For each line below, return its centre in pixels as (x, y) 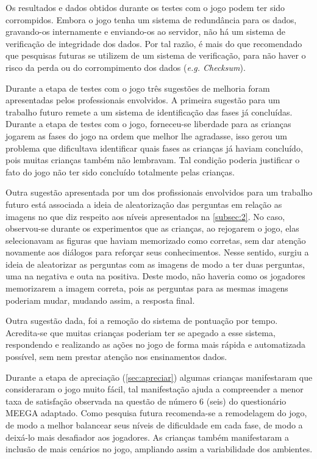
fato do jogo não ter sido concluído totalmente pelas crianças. (120, 171)
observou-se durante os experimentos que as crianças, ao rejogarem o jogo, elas (152, 228)
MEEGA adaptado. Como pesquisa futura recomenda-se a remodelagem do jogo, (156, 413)
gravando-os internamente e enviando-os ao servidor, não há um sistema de (146, 31)
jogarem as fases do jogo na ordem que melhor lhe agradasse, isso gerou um (146, 135)
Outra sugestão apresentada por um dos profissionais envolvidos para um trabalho (159, 192)
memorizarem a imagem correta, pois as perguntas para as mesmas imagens (147, 288)
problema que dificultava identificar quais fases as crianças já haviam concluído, (154, 148)
